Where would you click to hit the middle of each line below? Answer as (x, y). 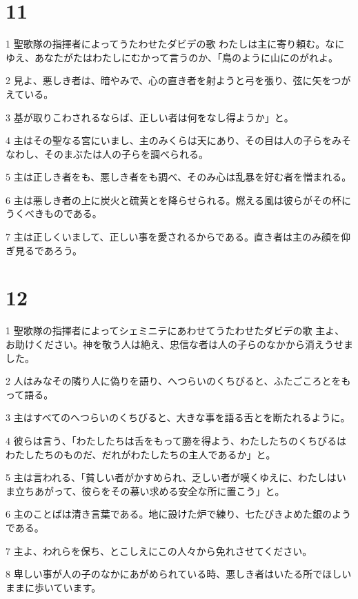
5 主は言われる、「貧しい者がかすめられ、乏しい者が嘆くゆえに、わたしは (171, 477)
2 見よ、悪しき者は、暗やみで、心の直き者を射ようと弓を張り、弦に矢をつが (178, 80)
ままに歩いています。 (53, 587)
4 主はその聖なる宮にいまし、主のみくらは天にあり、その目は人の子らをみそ (179, 140)
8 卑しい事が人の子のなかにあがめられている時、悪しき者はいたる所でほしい (179, 574)
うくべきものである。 (54, 213)
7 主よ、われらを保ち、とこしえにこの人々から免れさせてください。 (159, 550)
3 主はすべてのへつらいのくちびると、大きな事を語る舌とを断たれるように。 (178, 417)
